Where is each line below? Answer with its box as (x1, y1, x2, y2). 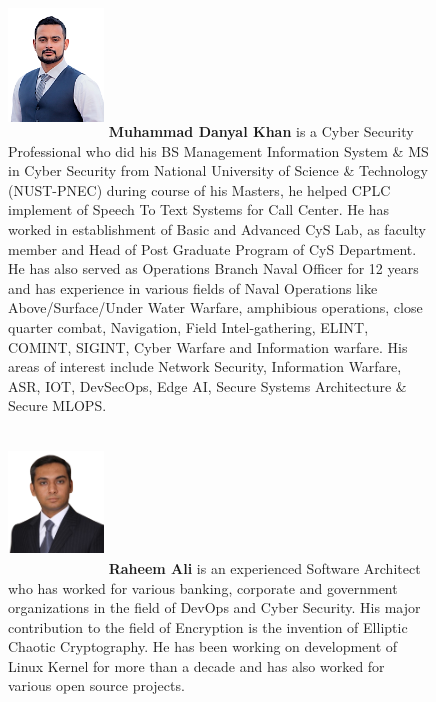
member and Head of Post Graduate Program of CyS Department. (8, 238, 417, 259)
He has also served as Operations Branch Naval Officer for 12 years (8, 258, 419, 279)
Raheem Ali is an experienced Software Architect (108, 557, 421, 578)
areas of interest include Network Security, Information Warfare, (8, 356, 402, 377)
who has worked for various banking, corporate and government (8, 577, 398, 598)
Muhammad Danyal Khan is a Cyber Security (108, 121, 414, 141)
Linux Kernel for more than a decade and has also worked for (8, 655, 385, 676)
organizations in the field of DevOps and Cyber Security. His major (8, 597, 421, 618)
